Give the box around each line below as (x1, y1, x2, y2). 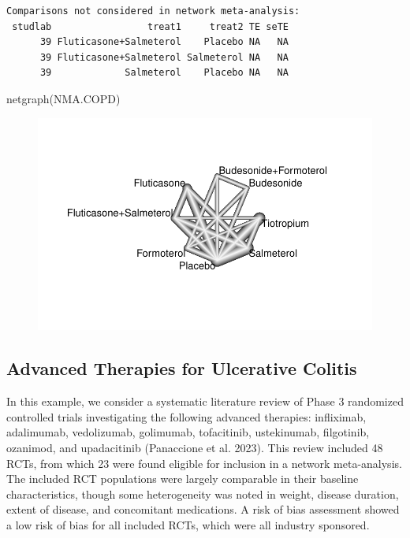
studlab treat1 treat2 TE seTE (12, 20, 289, 32)
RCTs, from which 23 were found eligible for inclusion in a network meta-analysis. (6, 455, 402, 471)
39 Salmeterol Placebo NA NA (39, 67, 289, 79)
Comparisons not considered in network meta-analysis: (6, 6, 300, 17)
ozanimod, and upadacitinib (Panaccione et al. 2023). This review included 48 (6, 439, 383, 455)
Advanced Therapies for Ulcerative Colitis (6, 356, 357, 380)
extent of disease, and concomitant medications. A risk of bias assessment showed (6, 501, 400, 518)
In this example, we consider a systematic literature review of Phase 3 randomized (6, 393, 404, 410)
